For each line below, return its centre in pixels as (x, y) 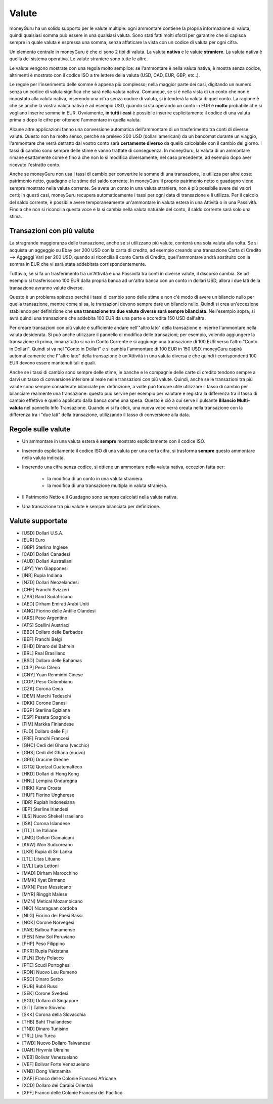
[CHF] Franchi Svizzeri (45, 589)
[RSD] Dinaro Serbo (42, 979)
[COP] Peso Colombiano (47, 681)
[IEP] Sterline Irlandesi (45, 809)
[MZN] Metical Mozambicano (52, 902)
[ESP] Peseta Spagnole (46, 717)
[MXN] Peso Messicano (47, 887)
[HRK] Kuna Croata (42, 788)
